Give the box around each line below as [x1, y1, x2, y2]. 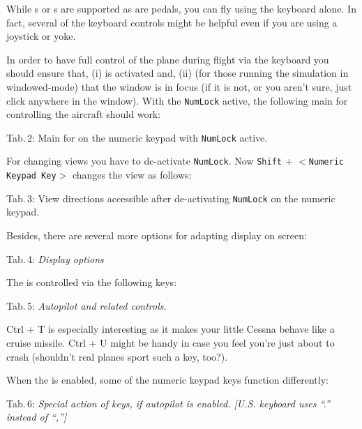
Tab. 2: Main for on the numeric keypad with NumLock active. [6, 130, 268, 144]
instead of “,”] [6, 409, 67, 424]
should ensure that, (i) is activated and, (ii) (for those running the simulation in [6, 66, 349, 80]
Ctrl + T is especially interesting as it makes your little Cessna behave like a [6, 322, 335, 336]
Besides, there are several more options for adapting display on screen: [6, 228, 307, 243]
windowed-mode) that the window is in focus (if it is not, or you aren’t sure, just [6, 79, 352, 93]
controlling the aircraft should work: [6, 107, 161, 121]
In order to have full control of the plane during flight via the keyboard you [6, 52, 329, 66]
